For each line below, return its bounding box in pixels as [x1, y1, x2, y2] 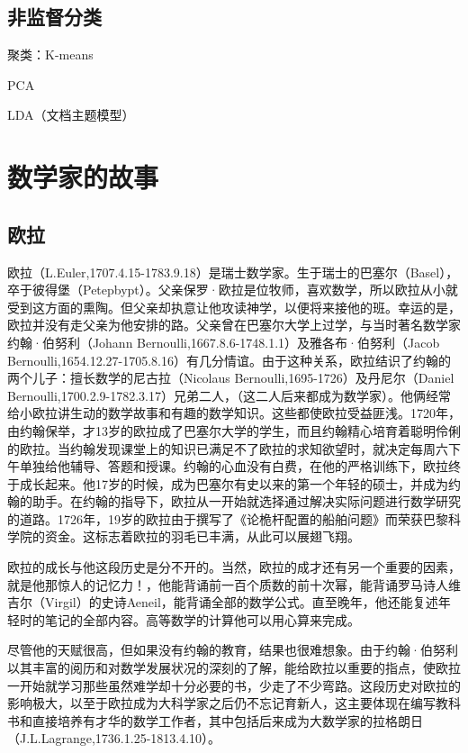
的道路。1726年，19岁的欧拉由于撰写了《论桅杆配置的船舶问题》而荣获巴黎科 [7, 509, 461, 528]
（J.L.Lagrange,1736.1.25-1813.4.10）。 [7, 729, 221, 748]
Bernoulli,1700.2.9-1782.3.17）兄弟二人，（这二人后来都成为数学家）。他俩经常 [7, 386, 451, 404]
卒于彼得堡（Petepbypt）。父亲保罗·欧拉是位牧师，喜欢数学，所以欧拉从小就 [7, 280, 458, 299]
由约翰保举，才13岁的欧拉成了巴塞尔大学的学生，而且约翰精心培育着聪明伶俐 [7, 421, 461, 440]
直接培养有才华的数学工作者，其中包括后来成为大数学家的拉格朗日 [31, 711, 423, 730]
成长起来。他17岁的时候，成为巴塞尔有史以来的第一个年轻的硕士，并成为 [19, 474, 448, 493]
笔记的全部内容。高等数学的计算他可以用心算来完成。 [44, 610, 360, 629]
